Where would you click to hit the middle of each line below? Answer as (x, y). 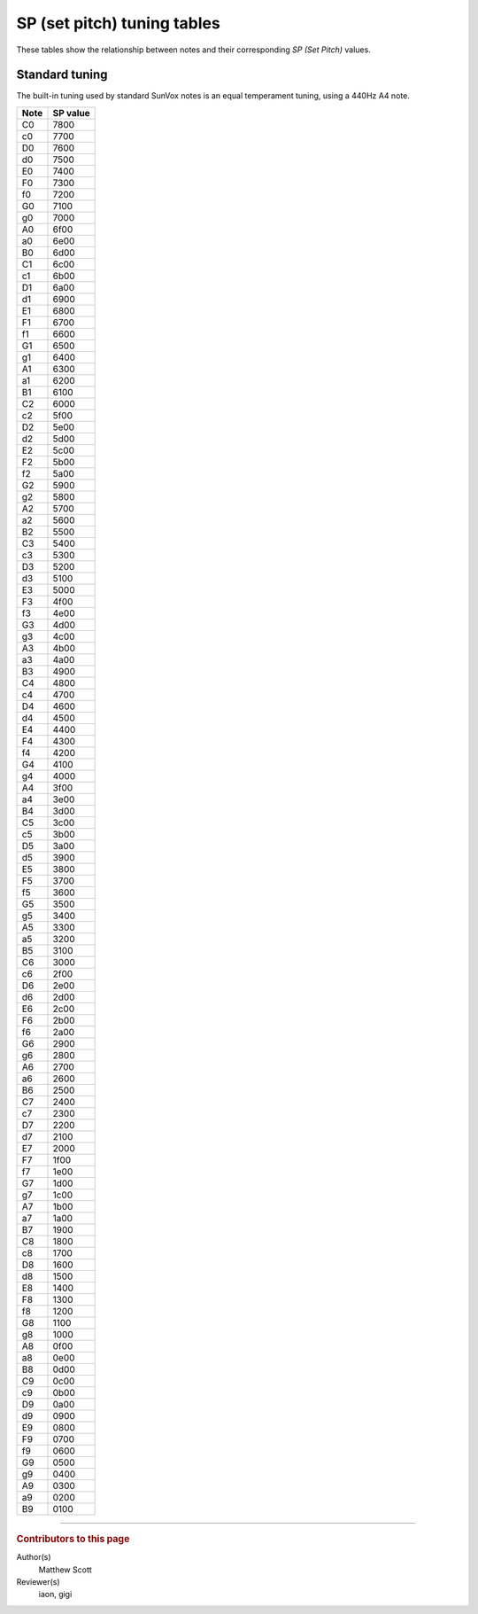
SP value (71, 113)
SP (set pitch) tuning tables (118, 23)
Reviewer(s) (39, 1581)
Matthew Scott (65, 1570)
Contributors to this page (73, 1539)
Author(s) (34, 1557)
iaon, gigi (55, 1595)
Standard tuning (62, 75)
